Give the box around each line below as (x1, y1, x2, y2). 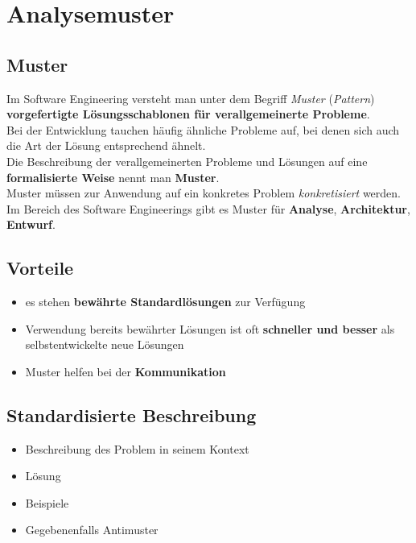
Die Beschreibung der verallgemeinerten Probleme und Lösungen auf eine (6, 152, 368, 169)
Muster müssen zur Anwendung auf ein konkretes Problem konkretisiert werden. (6, 184, 401, 201)
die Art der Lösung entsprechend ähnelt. (6, 137, 206, 154)
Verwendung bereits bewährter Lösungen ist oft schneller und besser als (25, 320, 395, 337)
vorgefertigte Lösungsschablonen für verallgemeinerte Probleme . (6, 106, 370, 122)
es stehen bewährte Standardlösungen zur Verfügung (25, 293, 306, 310)
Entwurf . (6, 216, 56, 233)
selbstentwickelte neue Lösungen (25, 336, 184, 353)
